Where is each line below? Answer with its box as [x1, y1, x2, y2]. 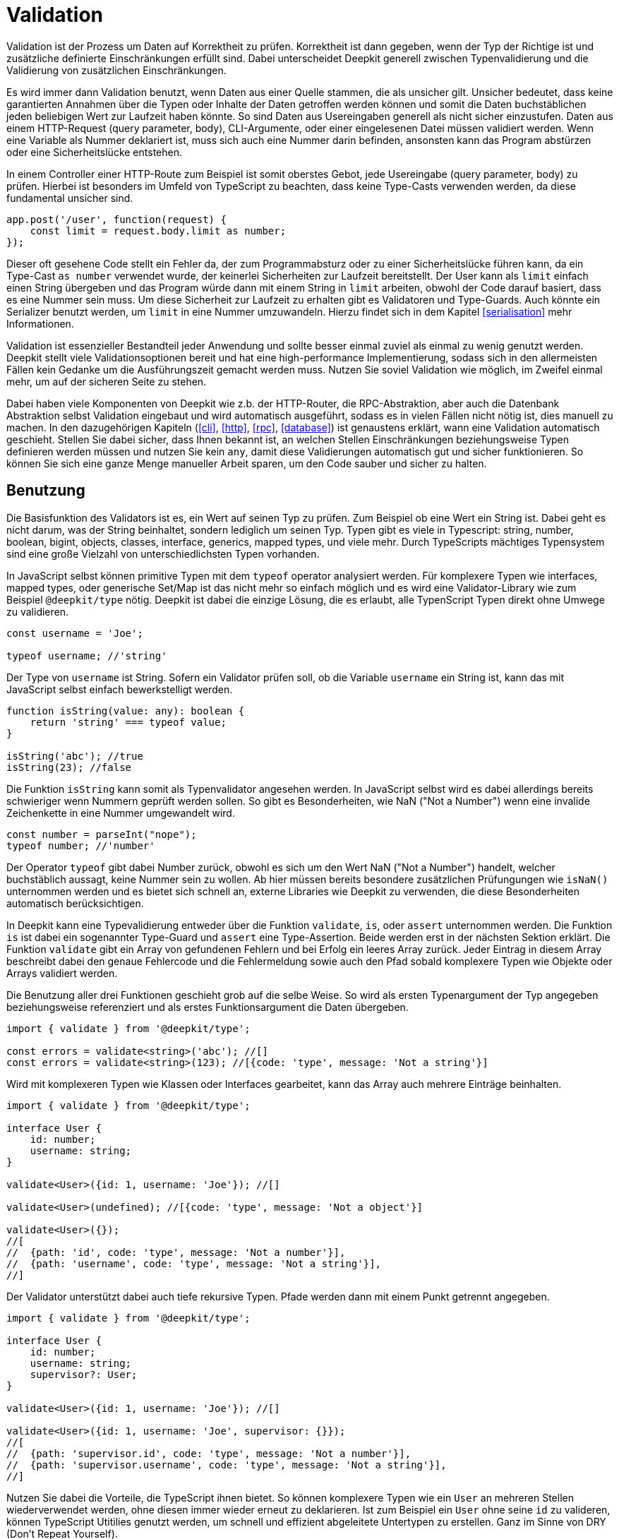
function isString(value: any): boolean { [6, 705, 245, 717]
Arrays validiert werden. [6, 966, 118, 979]
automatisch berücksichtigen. [6, 897, 144, 909]
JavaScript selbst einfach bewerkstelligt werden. [6, 683, 233, 695]
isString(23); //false [6, 761, 132, 773]
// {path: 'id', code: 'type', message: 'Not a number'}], [6, 1246, 346, 1258]
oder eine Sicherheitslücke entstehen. [6, 145, 182, 158]
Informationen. [6, 317, 74, 330]
